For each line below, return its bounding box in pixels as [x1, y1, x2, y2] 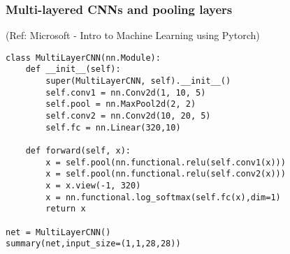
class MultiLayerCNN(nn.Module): [6, 52, 161, 63]
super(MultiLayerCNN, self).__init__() [45, 76, 231, 87]
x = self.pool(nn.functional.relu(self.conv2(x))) [45, 169, 286, 179]
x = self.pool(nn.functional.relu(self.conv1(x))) [45, 157, 286, 167]
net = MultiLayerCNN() [6, 227, 111, 237]
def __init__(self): [25, 64, 121, 75]
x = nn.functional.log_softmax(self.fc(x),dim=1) [45, 192, 281, 202]
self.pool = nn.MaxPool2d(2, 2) [45, 99, 196, 110]
